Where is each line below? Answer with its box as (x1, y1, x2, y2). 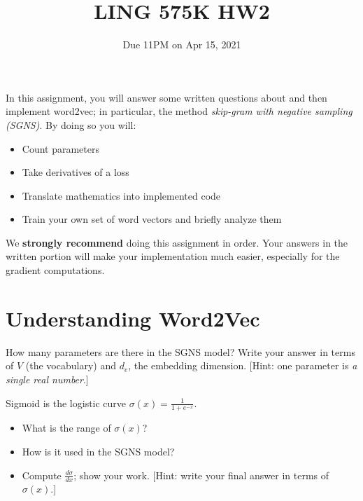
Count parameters (22, 141, 100, 156)
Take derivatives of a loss (22, 165, 129, 179)
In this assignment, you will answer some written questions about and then (6, 90, 327, 104)
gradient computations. (6, 263, 105, 277)
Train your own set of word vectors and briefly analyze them (22, 212, 282, 226)
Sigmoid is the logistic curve (6, 395, 127, 410)
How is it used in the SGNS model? (22, 444, 175, 458)
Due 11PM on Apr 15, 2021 (122, 37, 241, 52)
